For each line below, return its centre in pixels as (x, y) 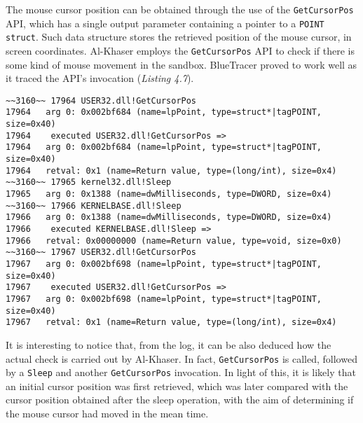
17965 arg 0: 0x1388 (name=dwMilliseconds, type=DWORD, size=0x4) (169, 194)
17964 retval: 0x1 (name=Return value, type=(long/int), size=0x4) (171, 171)
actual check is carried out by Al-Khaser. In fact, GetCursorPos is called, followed (181, 358)
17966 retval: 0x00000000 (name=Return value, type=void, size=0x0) (174, 241)
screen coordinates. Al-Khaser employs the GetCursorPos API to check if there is (180, 50)
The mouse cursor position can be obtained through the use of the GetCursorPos (180, 9)
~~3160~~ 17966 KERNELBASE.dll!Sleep (94, 206)
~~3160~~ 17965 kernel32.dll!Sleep (89, 182)
